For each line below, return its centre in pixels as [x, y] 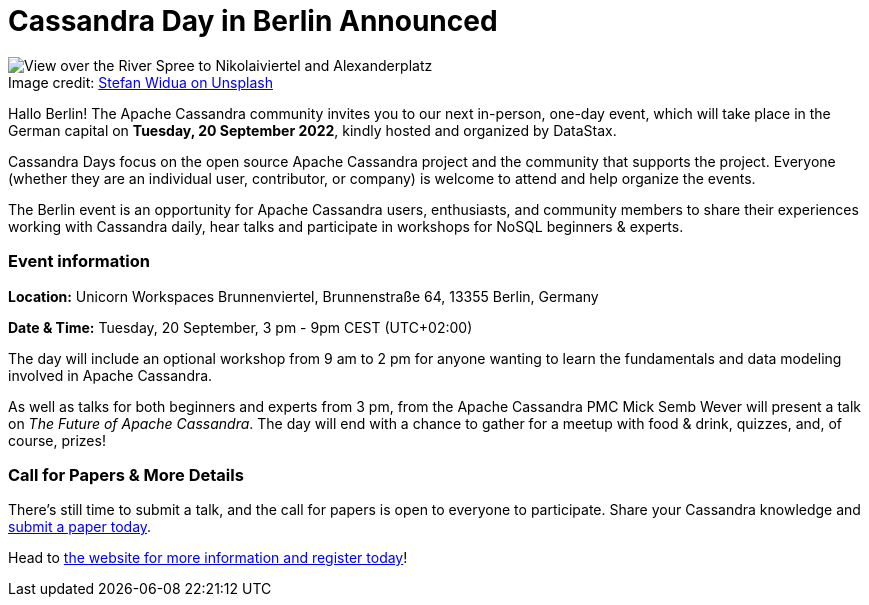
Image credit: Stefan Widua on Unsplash [140, 82]
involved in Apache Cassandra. [110, 375]
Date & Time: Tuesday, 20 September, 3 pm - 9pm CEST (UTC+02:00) [240, 327]
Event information [79, 261]
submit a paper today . [80, 527]
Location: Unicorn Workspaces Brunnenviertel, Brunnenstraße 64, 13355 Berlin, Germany [303, 296]
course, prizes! [57, 440]
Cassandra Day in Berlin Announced [253, 21]
